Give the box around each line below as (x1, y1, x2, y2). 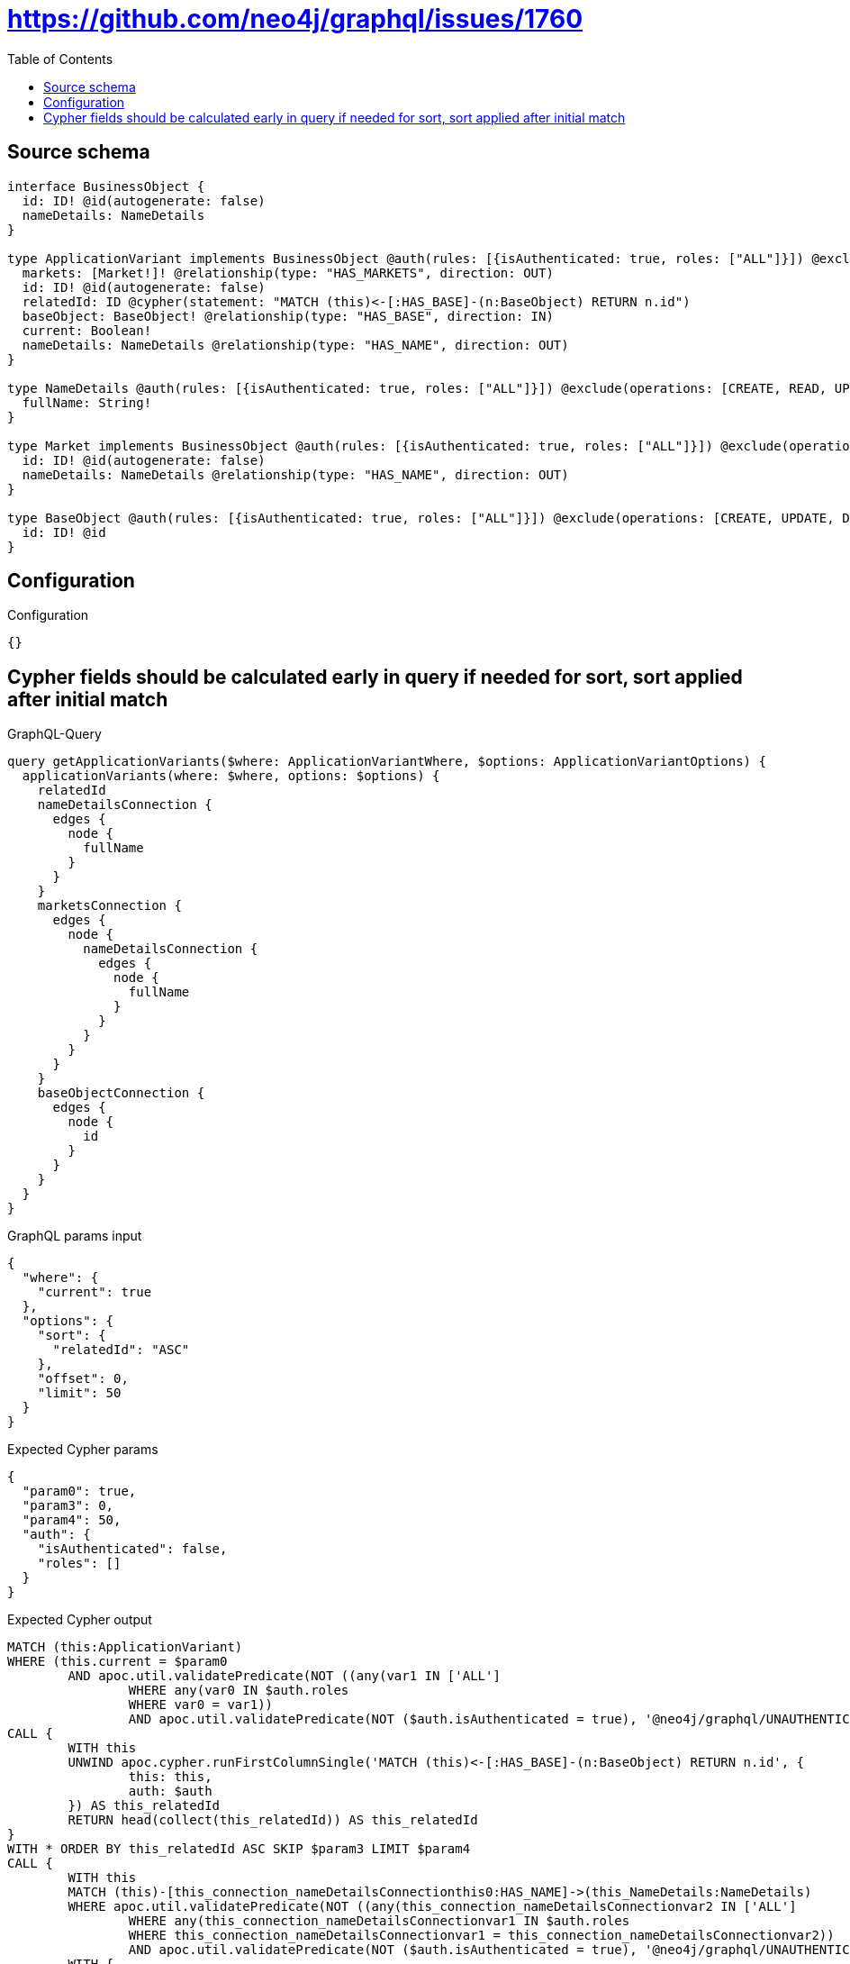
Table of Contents (7, 50, 113, 67)
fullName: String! (22, 395, 152, 410)
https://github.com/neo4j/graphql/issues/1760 (7, 4, 583, 34)
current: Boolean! (22, 323, 152, 338)
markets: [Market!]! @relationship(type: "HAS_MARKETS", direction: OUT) (22, 265, 554, 280)
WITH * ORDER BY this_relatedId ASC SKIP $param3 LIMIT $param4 (7, 1841, 471, 1857)
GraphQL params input (7, 1228, 142, 1244)
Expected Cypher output (7, 1612, 152, 1628)
